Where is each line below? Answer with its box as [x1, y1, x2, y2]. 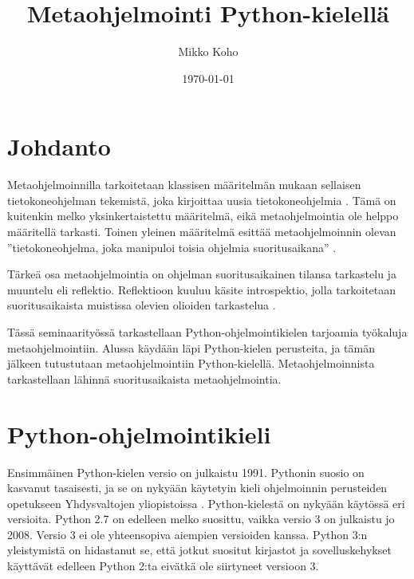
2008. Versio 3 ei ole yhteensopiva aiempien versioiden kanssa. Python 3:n [7, 526, 368, 542]
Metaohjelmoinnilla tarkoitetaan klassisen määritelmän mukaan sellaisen [7, 176, 361, 193]
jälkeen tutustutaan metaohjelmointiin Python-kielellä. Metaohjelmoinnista [7, 355, 375, 372]
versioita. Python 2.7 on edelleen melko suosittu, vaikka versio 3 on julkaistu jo [7, 510, 395, 527]
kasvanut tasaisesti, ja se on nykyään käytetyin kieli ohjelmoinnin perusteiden [7, 479, 388, 496]
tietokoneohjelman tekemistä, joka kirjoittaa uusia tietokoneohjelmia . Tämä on [7, 191, 396, 208]
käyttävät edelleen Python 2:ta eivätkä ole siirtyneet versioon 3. [7, 557, 319, 574]
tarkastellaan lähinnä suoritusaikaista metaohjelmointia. [7, 370, 282, 387]
